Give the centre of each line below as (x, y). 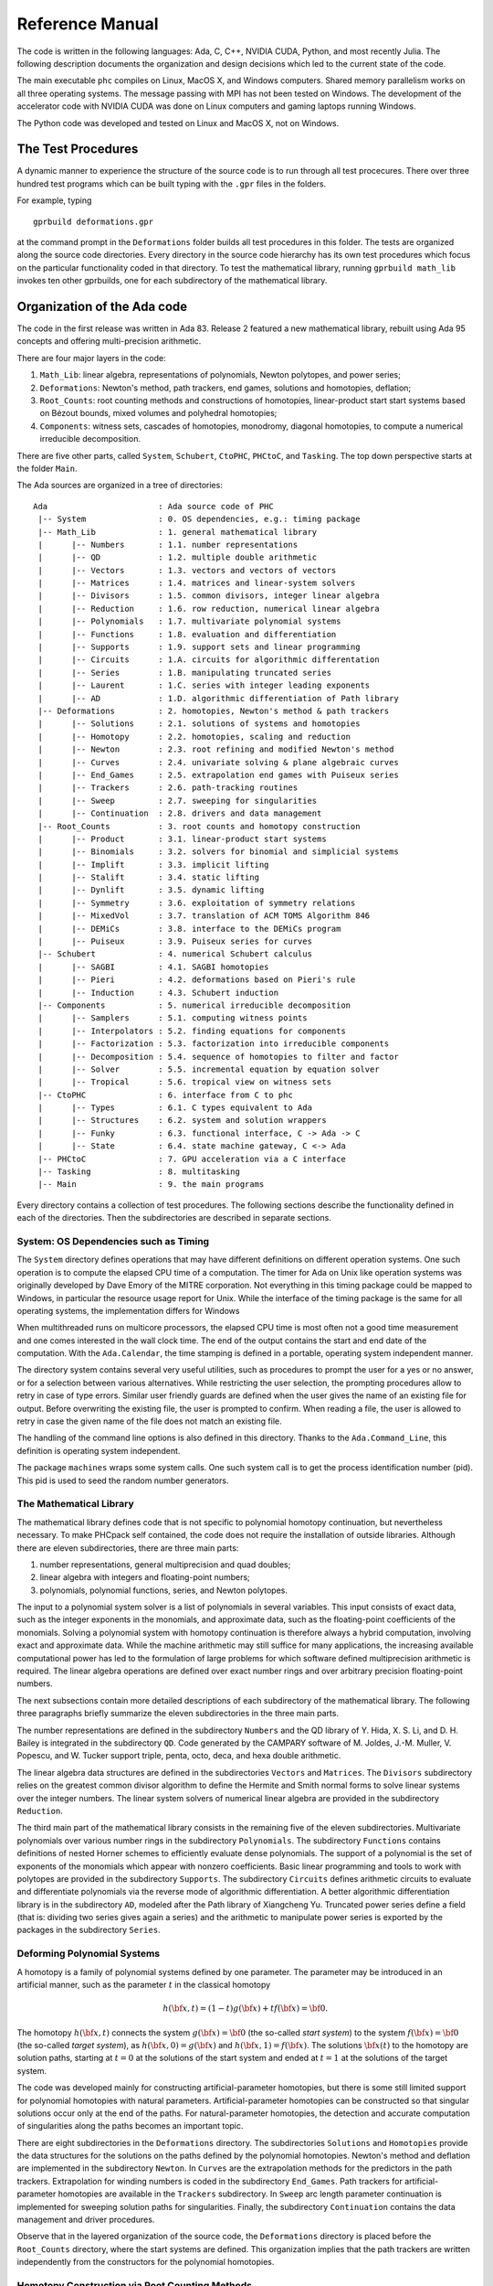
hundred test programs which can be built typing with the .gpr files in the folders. (172, 184)
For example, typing (54, 200)
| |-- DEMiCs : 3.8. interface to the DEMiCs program (189, 929)
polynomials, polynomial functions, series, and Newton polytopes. (163, 1590)
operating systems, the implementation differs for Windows (128, 1310)
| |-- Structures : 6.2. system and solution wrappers (183, 1121)
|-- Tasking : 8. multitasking (139, 1172)
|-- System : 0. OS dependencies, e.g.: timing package (199, 519)
